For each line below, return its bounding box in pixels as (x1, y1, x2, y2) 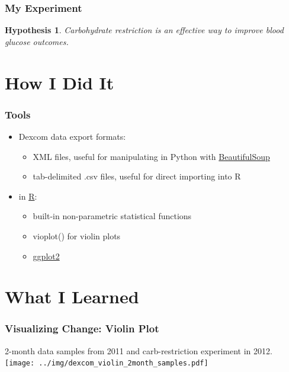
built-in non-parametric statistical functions (33, 210, 192, 222)
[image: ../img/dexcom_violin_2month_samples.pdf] (5, 359, 208, 368)
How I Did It (5, 70, 114, 94)
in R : (18, 190, 37, 202)
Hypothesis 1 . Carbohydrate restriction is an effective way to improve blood (5, 24, 284, 36)
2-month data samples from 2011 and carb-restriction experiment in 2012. (5, 344, 272, 357)
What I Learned (5, 284, 139, 309)
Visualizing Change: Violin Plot (5, 321, 159, 336)
